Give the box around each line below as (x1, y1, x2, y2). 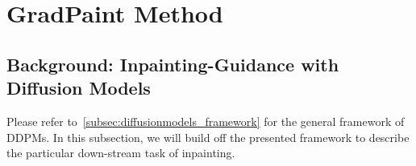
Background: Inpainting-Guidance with (6, 51, 339, 76)
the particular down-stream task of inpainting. (6, 144, 235, 161)
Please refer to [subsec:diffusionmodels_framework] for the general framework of (6, 112, 405, 129)
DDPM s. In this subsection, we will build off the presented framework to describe (6, 128, 410, 145)
